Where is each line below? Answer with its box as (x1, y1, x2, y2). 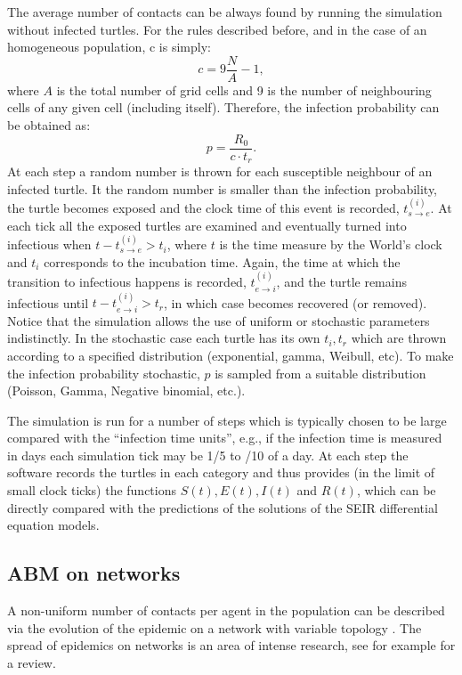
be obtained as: (7, 116, 91, 134)
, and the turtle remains (276, 272, 407, 291)
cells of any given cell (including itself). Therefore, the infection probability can (7, 98, 440, 117)
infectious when (7, 235, 92, 254)
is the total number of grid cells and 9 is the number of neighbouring (56, 80, 432, 99)
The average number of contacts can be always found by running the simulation (7, 3, 442, 20)
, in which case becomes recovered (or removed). (164, 293, 427, 312)
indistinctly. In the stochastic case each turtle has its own (7, 329, 320, 347)
